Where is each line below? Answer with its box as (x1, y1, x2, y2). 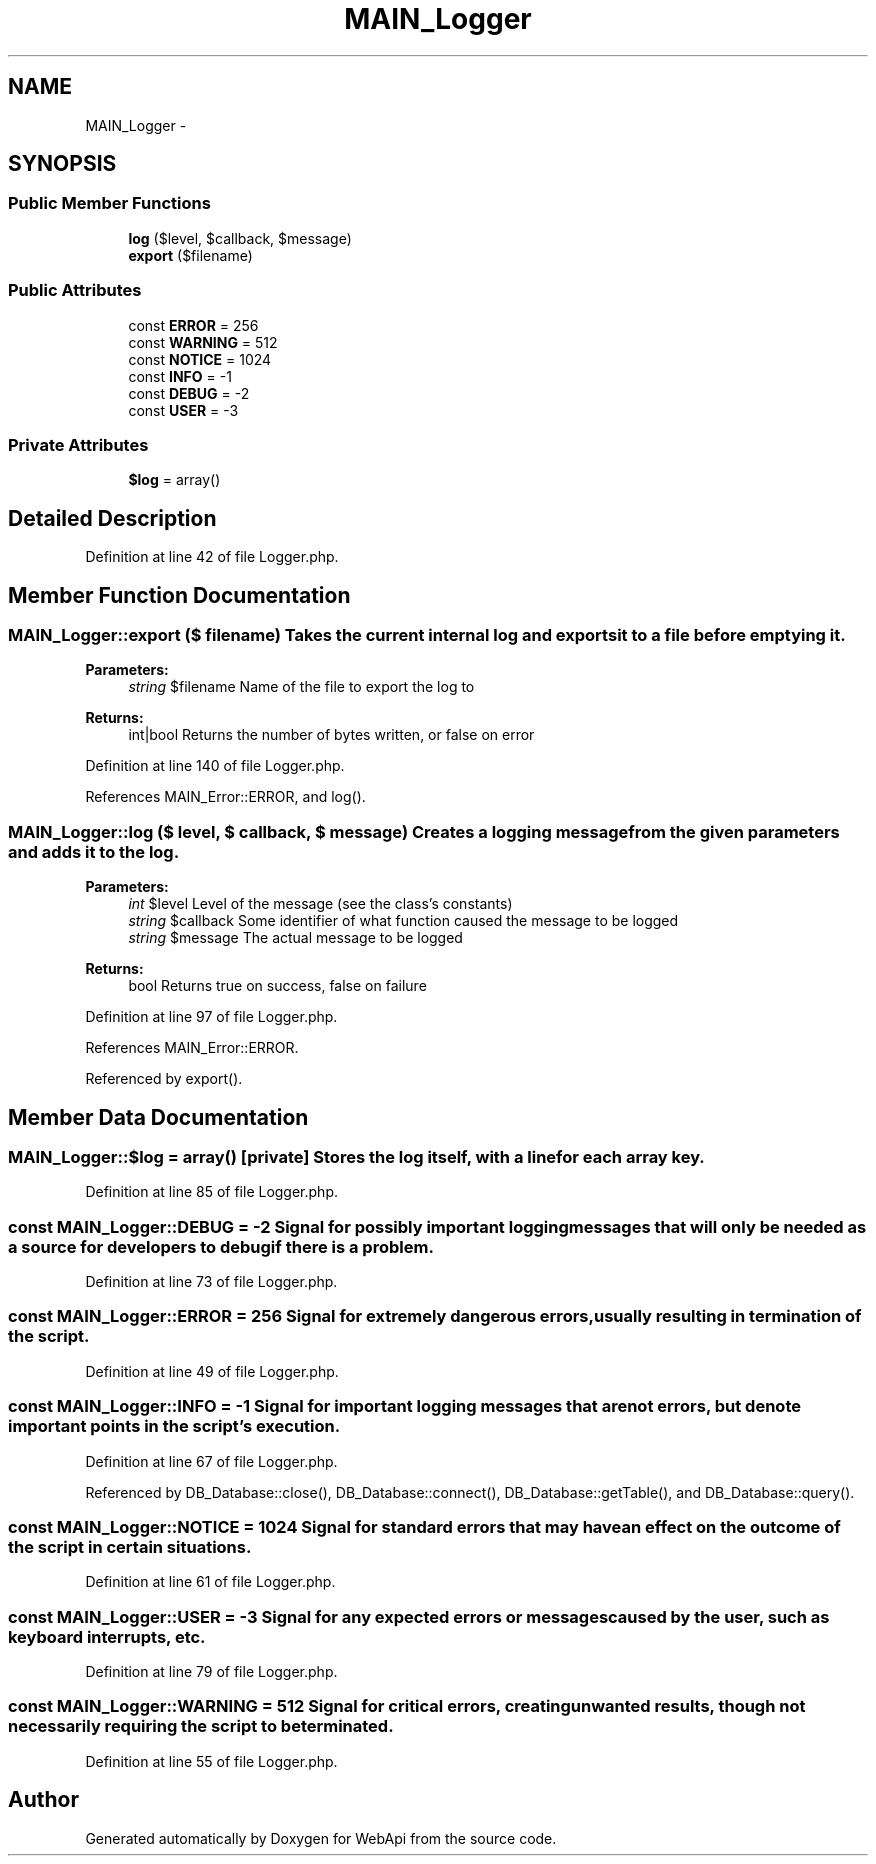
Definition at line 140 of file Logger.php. (85, 757, 345, 775)
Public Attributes (8, 280, 142, 301)
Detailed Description (8, 505, 217, 531)
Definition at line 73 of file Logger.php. (85, 1273, 338, 1291)
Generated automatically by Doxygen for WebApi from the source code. (85, 1829, 557, 1847)
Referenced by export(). (85, 1070, 243, 1088)
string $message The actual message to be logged (128, 929, 463, 947)
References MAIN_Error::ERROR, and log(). (85, 788, 366, 806)
